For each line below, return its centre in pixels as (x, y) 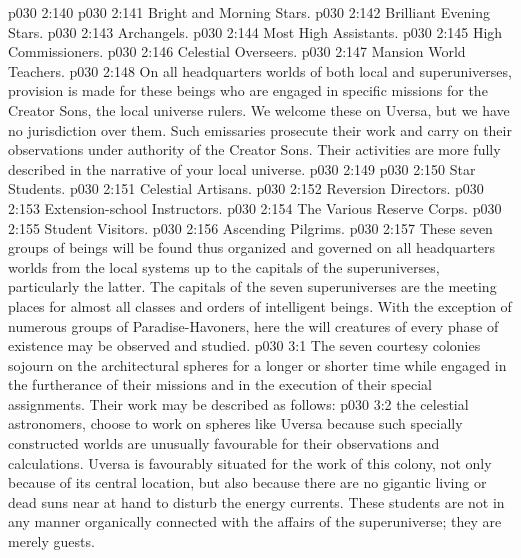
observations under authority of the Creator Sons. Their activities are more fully (254, 149)
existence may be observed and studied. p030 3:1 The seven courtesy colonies (244, 345)
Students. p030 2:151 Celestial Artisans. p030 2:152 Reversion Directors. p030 (246, 188)
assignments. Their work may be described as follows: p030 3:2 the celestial (238, 403)
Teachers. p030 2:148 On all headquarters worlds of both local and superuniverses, (260, 70)
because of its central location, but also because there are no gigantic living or (247, 482)
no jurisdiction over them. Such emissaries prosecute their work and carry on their (260, 129)
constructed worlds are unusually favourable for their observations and (224, 443)
